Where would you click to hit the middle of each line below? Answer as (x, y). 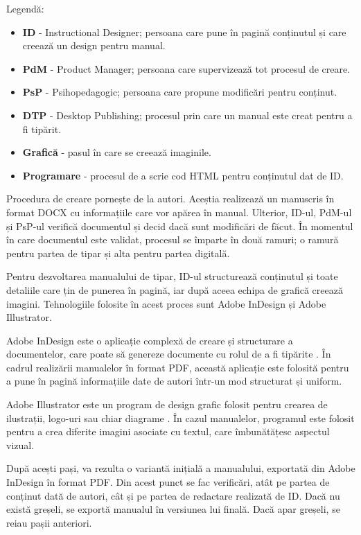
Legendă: (25, 8)
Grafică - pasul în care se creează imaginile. (117, 152)
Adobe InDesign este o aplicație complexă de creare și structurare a (150, 340)
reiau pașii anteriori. (49, 522)
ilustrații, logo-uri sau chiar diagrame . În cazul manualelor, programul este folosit (180, 418)
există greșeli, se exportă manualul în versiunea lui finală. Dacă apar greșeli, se (173, 509)
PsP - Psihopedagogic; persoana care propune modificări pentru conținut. (180, 92)
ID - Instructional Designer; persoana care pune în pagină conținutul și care (184, 32)
